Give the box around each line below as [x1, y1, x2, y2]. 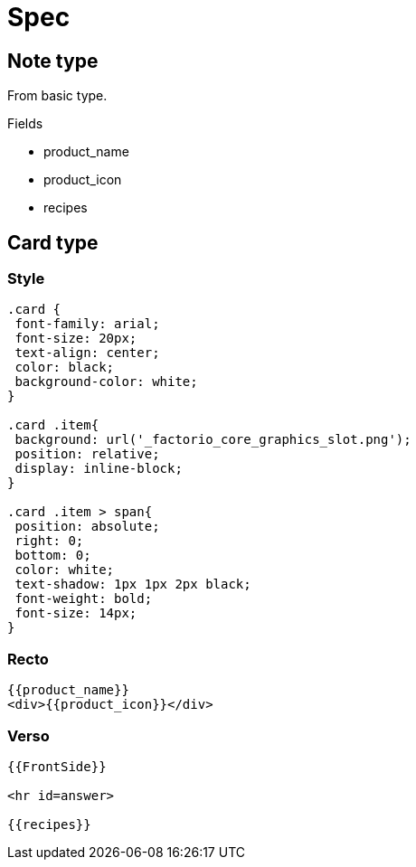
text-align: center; [14, 345, 160, 361]
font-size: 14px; [14, 606, 137, 621]
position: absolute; [14, 519, 160, 534]
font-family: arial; [14, 316, 160, 332]
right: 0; [14, 533, 84, 549]
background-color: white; [14, 374, 198, 390]
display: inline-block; [14, 461, 183, 476]
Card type [7, 231, 99, 254]
